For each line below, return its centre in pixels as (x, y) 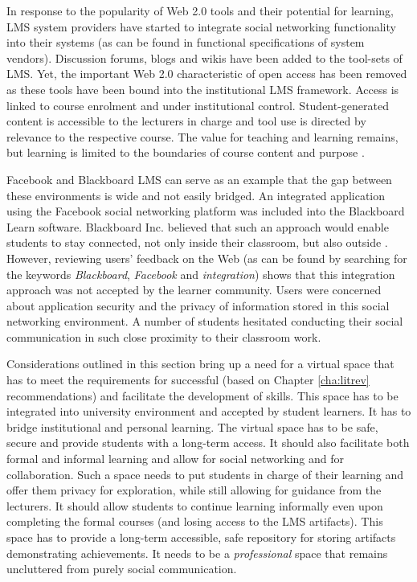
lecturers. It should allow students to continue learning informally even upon (195, 505)
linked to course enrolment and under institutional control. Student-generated (198, 105)
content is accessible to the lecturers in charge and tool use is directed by (186, 121)
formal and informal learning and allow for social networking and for (175, 459)
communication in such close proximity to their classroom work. (164, 336)
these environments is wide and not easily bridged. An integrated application (196, 195)
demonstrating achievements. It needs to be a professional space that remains (197, 553)
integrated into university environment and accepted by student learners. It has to (209, 411)
